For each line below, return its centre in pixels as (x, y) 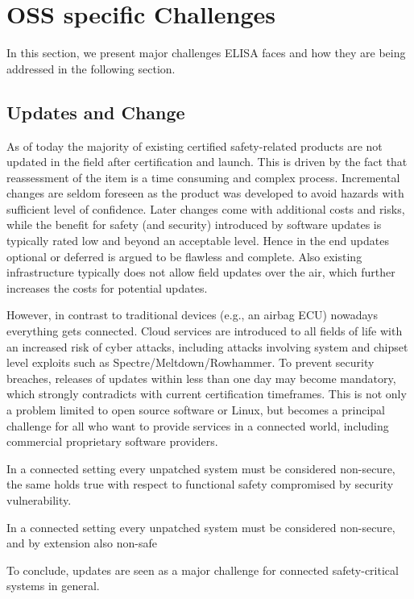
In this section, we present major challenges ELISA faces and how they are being (206, 53)
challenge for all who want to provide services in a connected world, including (198, 425)
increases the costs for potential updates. (107, 287)
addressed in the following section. (91, 68)
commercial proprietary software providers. (112, 441)
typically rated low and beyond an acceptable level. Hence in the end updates (198, 241)
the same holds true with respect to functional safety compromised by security (200, 484)
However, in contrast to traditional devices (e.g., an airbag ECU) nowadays (193, 315)
